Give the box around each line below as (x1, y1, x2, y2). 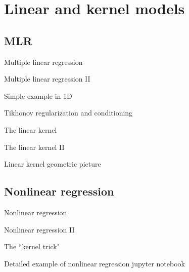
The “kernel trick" (4, 241, 60, 252)
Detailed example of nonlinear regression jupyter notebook (4, 258, 185, 268)
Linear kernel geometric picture (4, 159, 101, 169)
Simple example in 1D (4, 90, 72, 101)
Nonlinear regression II (4, 224, 75, 235)
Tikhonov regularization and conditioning (4, 107, 133, 118)
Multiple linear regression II (4, 73, 90, 84)
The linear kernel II (4, 141, 65, 152)
